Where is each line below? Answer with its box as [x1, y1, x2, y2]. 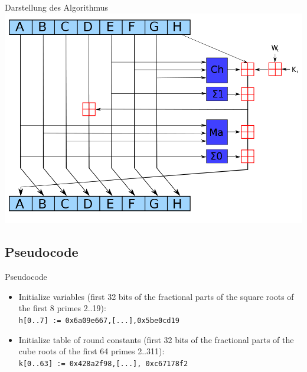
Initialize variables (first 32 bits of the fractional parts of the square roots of [18, 290, 294, 302]
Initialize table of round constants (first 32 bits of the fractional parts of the [18, 333, 294, 345]
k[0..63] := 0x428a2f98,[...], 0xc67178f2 [18, 359, 188, 368]
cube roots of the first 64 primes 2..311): [18, 345, 165, 357]
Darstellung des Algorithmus [5, 1, 109, 13]
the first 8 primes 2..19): [18, 302, 106, 314]
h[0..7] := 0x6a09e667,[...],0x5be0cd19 [18, 316, 179, 325]
